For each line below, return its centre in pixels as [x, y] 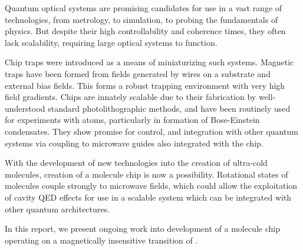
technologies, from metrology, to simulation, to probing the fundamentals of [141, 19]
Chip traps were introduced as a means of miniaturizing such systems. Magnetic [149, 62]
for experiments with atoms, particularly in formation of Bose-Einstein [132, 120]
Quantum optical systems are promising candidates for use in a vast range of [144, 8]
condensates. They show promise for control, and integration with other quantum [151, 131]
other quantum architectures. [57, 209]
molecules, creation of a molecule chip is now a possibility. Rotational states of [146, 174]
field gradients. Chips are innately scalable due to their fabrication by [131, 97]
